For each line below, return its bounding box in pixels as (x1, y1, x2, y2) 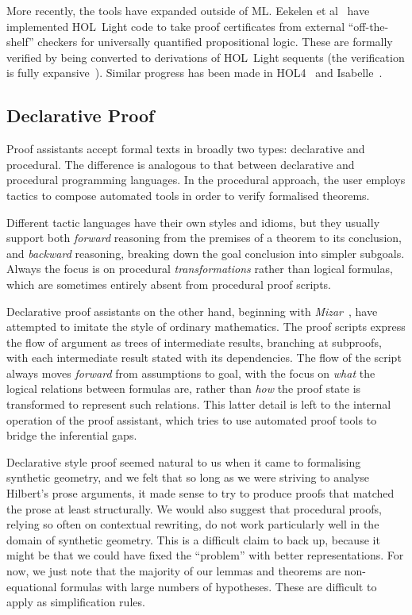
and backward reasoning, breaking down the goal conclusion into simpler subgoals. (6, 244, 405, 261)
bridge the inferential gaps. (6, 427, 137, 444)
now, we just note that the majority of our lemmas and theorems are (6, 563, 341, 579)
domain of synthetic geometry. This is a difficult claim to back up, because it (6, 531, 380, 548)
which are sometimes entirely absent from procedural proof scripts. (6, 275, 331, 292)
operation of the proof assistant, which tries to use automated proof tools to (6, 411, 377, 428)
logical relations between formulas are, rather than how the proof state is (6, 380, 361, 397)
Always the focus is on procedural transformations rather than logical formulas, (6, 260, 393, 277)
